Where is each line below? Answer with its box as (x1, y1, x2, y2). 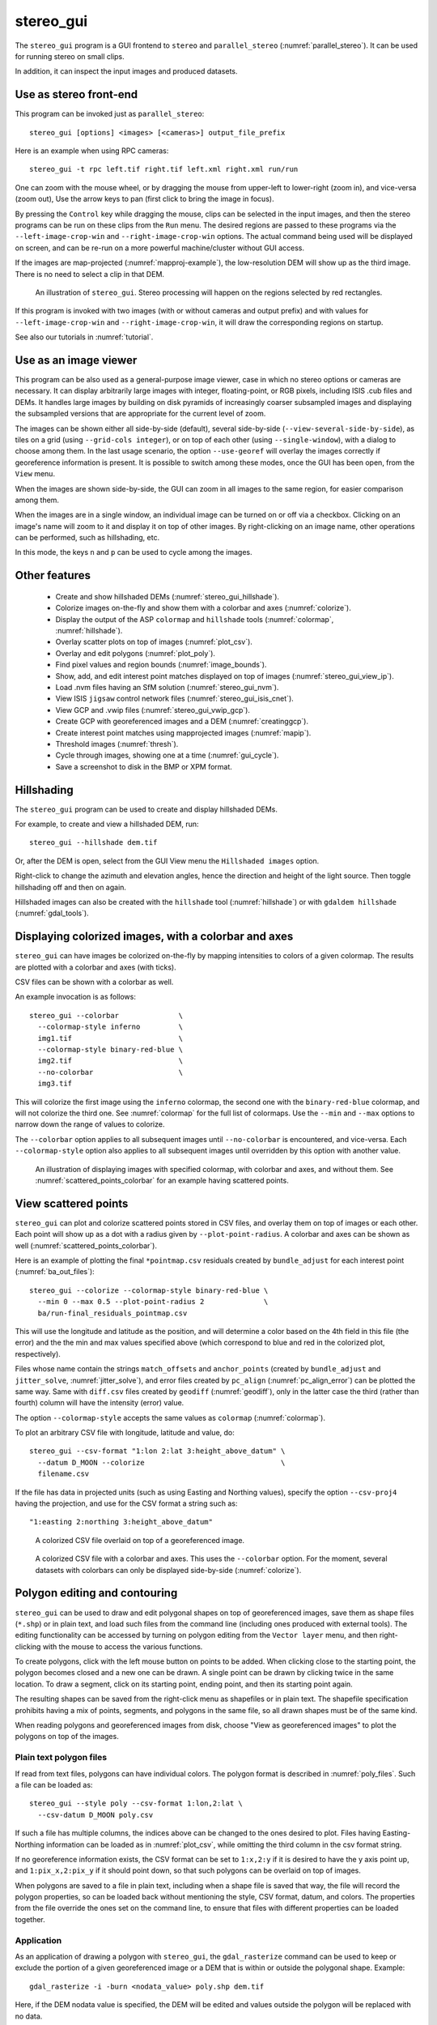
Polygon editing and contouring (15, 1586, 178, 1600)
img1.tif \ (37, 1034, 184, 1042)
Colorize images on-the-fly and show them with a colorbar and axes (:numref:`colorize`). (55, 603, 351, 613)
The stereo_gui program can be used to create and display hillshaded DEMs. (15, 804, 278, 814)
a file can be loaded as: (15, 1780, 93, 1789)
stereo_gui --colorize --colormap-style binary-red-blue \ (29, 1285, 269, 1295)
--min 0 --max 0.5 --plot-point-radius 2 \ (37, 1297, 269, 1307)
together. (15, 1914, 46, 1924)
